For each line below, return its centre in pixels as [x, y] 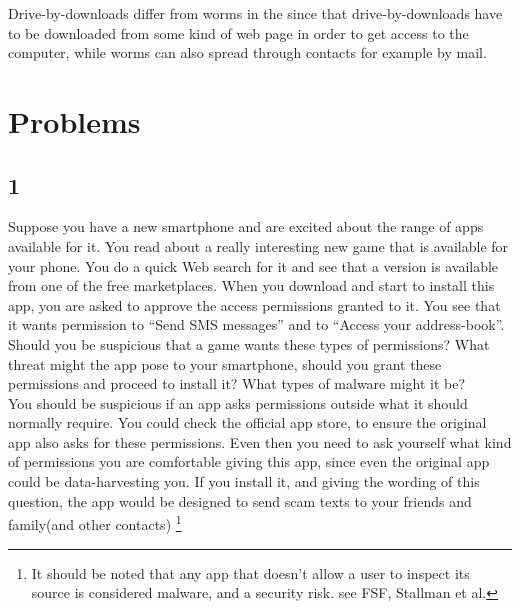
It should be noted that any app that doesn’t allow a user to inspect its [250, 572]
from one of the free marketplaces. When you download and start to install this [251, 285]
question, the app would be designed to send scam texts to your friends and [240, 500]
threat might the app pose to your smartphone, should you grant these [225, 363]
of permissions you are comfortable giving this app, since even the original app [249, 461]
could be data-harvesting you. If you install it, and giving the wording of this [244, 481]
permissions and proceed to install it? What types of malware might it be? [237, 383]
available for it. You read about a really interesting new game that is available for [258, 245]
